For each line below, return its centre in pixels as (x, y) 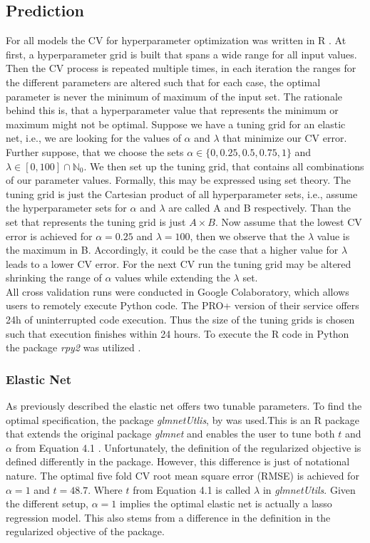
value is (333, 236)
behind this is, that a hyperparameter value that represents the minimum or (172, 110)
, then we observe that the (247, 236)
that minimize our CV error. (285, 138)
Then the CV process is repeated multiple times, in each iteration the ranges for (181, 68)
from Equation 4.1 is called (192, 489)
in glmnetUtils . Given (309, 489)
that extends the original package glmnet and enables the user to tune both (170, 434)
